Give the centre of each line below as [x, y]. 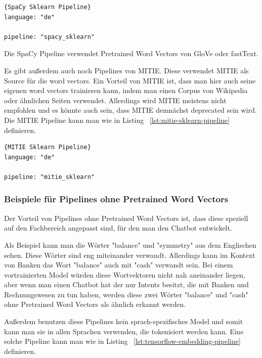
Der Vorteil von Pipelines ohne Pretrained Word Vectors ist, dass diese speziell [126, 218]
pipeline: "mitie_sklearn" [49, 177]
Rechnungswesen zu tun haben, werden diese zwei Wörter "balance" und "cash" [126, 294]
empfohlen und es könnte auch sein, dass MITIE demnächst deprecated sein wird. [130, 110]
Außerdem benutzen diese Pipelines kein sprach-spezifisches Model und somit [124, 321]
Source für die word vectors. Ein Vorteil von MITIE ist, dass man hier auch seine [130, 80]
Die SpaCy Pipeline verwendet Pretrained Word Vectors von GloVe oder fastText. [131, 53]
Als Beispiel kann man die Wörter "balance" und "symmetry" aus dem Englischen [130, 244]
